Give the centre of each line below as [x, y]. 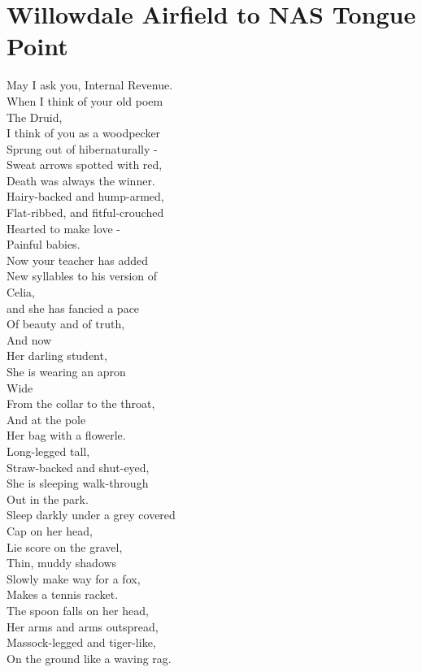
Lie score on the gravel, [65, 546]
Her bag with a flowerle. [66, 435]
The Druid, [35, 117]
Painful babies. [44, 244]
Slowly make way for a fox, [74, 578]
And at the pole [46, 419]
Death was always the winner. [81, 180]
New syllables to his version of [82, 276]
